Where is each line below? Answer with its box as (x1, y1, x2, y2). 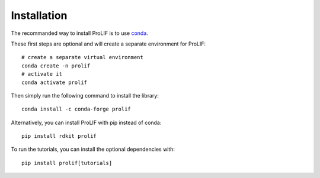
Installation (11, 9, 68, 22)
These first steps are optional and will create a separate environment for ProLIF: (11, 40, 206, 47)
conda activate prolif (21, 79, 88, 86)
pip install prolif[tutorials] (21, 160, 113, 166)
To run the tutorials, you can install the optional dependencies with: (11, 145, 175, 153)
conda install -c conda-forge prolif (21, 106, 132, 112)
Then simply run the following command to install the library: (11, 92, 159, 99)
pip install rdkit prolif (21, 133, 97, 140)
